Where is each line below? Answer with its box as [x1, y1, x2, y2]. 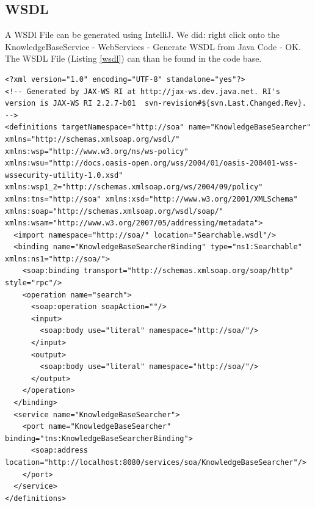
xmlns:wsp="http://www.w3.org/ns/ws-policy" [5, 147, 189, 156]
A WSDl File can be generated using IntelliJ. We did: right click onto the [5, 28, 280, 41]
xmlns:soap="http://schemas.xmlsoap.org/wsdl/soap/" [5, 206, 223, 216]
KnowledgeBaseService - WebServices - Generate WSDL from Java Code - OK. [5, 40, 301, 53]
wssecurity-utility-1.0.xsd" [5, 170, 123, 180]
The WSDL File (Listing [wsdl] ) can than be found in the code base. [5, 52, 262, 65]
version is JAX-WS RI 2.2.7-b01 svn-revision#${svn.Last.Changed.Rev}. [5, 99, 306, 108]
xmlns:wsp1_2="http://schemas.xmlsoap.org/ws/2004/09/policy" [5, 183, 263, 192]
